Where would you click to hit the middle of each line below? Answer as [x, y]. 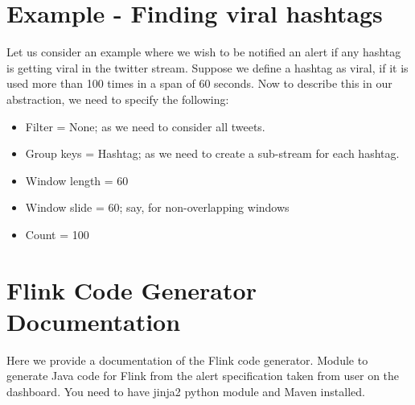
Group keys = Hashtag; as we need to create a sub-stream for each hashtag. [212, 153]
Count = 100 [57, 234]
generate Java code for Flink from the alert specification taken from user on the [203, 376]
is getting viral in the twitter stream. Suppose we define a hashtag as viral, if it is [207, 67]
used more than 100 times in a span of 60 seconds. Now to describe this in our [199, 83]
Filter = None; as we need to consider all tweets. [145, 126]
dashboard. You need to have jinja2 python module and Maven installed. [186, 391]
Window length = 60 [77, 180]
